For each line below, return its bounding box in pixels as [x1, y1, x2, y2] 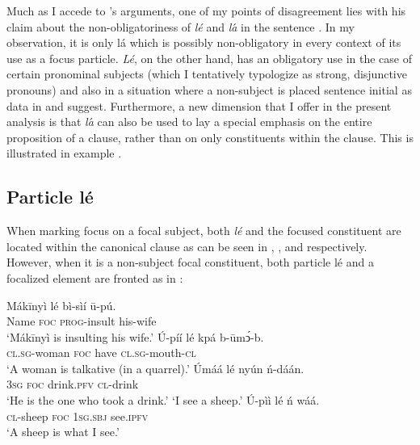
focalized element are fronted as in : [6, 269, 183, 286]
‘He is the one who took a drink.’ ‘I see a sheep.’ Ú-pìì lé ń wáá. [6, 392, 320, 409]
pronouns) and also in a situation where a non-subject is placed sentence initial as [6, 81, 412, 98]
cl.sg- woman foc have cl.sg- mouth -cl [6, 344, 196, 361]
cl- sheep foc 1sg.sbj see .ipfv [6, 407, 149, 424]
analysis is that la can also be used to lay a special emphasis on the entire [6, 113, 372, 130]
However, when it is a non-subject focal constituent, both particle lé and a [6, 254, 374, 271]
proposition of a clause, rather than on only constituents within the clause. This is [6, 128, 414, 145]
